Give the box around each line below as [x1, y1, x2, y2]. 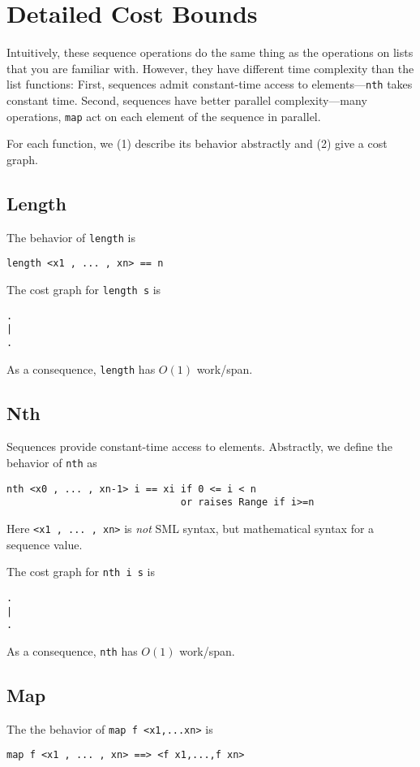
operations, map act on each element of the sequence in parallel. [6, 107, 321, 124]
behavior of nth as [6, 454, 97, 470]
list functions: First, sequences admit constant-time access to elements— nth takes [6, 76, 413, 93]
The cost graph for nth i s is [6, 563, 155, 580]
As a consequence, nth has [6, 642, 138, 659]
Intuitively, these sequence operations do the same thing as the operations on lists [6, 44, 414, 61]
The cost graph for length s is [6, 280, 161, 297]
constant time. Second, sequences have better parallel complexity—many [6, 91, 367, 108]
